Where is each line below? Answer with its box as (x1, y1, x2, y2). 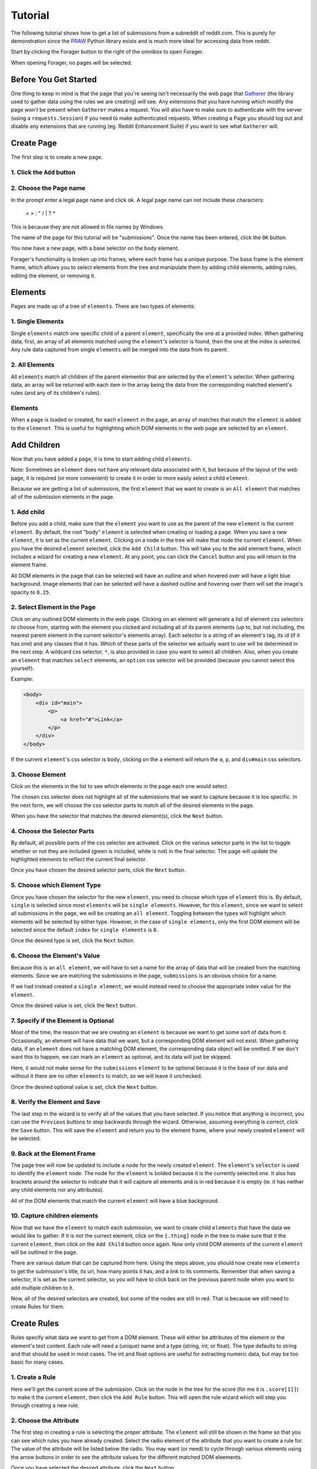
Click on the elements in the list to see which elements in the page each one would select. (11, 782, 229, 790)
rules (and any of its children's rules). (11, 390, 101, 397)
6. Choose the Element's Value (11, 952, 100, 960)
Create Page (11, 138, 57, 148)
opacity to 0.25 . (11, 588, 51, 596)
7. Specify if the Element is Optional (11, 1017, 114, 1025)
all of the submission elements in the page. (11, 494, 114, 501)
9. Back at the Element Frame (11, 1149, 96, 1158)
